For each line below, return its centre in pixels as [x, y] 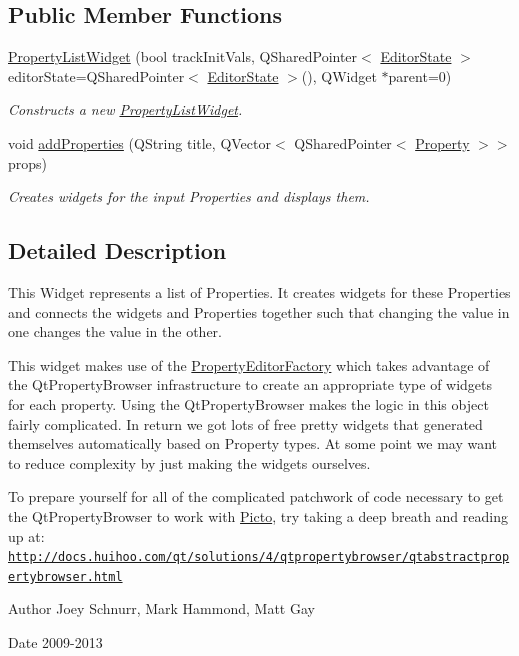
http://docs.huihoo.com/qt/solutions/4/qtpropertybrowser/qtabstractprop [259, 557]
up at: [26, 535]
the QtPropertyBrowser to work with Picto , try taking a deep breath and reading [258, 515]
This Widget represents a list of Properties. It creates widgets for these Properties [259, 291]
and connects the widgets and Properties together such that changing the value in [259, 311]
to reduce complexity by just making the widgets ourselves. [189, 462]
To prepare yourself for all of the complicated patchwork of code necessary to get [256, 496]
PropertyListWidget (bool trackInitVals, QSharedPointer [183, 56]
